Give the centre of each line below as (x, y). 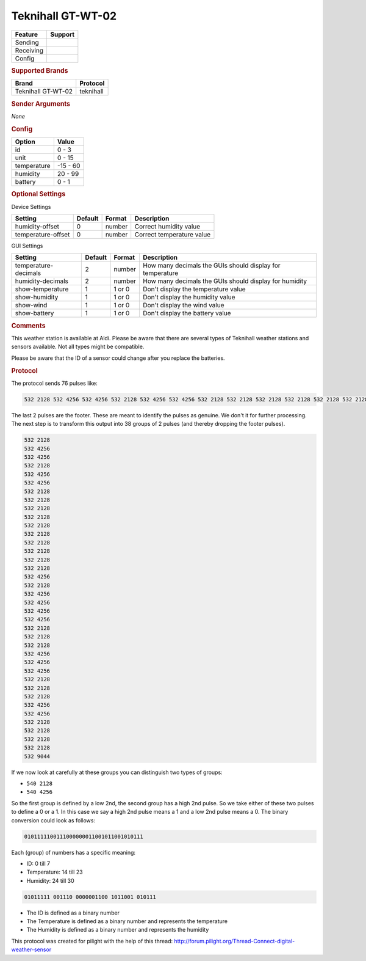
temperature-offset (42, 234)
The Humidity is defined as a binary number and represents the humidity (118, 930)
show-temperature (42, 289)
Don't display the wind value (184, 305)
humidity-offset (37, 226)
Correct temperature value (173, 234)
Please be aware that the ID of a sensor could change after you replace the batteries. (118, 358)
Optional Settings (38, 194)
